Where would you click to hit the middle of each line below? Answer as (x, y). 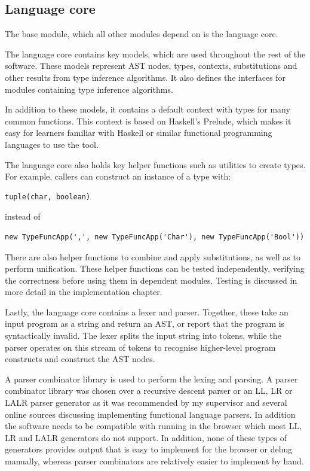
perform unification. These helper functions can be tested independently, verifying (155, 268)
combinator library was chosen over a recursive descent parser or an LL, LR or (149, 391)
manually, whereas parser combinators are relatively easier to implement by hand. (154, 461)
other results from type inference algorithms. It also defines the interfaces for (145, 77)
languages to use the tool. (52, 144)
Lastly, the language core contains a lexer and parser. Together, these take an (147, 312)
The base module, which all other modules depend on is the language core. (142, 34)
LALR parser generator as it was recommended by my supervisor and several (146, 402)
